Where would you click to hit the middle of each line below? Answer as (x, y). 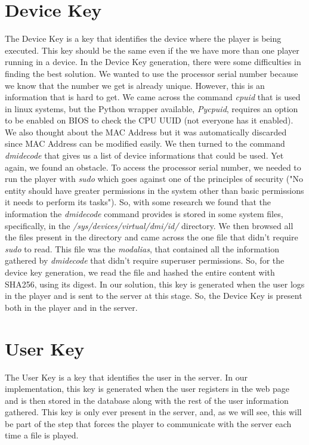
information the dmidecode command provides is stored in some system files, (144, 214)
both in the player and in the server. (71, 307)
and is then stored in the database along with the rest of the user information (147, 400)
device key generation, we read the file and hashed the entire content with (140, 272)
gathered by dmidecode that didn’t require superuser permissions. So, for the (145, 260)
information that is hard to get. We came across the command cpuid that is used (153, 97)
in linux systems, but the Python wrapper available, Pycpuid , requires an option (152, 108)
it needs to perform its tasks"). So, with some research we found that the (138, 202)
